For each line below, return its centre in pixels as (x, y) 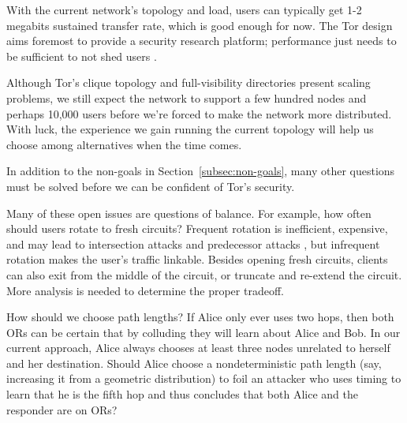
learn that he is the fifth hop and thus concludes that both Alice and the (182, 394)
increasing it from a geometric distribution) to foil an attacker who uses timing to (204, 378)
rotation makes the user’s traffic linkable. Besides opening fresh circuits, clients (197, 259)
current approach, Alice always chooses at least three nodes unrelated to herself (198, 348)
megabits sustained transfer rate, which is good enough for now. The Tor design (200, 25)
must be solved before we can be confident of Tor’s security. (151, 186)
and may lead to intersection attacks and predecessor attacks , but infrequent (193, 243)
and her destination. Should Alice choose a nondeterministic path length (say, (194, 363)
